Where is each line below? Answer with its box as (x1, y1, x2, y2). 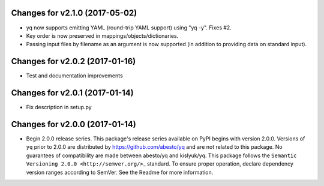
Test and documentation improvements (26, 72, 123, 79)
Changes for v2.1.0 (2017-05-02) (11, 8, 137, 18)
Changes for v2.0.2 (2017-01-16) (11, 56, 136, 67)
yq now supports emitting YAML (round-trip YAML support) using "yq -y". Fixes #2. (26, 24, 232, 31)
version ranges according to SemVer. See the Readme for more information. (26, 169, 214, 176)
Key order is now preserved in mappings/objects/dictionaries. (26, 32, 179, 39)
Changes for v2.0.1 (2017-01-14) (11, 88, 134, 98)
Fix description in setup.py (26, 104, 92, 111)
